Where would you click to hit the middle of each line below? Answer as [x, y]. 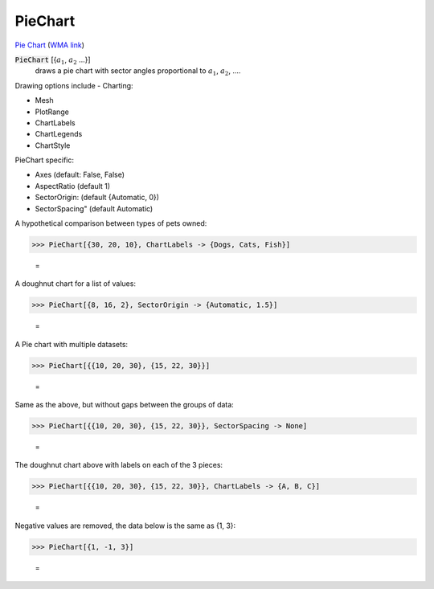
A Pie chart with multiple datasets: [72, 344]
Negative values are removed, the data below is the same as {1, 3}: [125, 526]
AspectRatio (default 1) [73, 186]
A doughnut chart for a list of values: [76, 284]
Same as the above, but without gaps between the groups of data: [125, 405]
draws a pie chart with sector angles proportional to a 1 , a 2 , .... [138, 72]
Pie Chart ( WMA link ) [49, 45]
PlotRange [52, 112]
